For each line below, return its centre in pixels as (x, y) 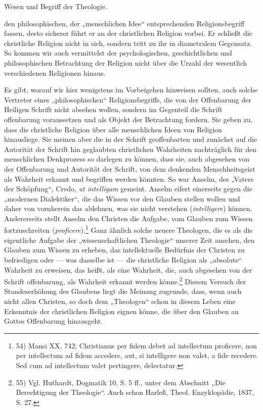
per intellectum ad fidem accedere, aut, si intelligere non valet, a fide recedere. (137, 355)
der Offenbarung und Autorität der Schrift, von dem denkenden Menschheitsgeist (130, 168)
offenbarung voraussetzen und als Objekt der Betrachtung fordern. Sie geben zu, (128, 119)
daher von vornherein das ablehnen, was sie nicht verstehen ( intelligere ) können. (128, 208)
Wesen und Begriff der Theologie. (56, 6)
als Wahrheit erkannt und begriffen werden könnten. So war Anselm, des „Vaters (129, 178)
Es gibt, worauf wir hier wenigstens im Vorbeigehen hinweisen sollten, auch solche (131, 90)
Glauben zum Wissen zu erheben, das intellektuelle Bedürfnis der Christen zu (124, 250)
